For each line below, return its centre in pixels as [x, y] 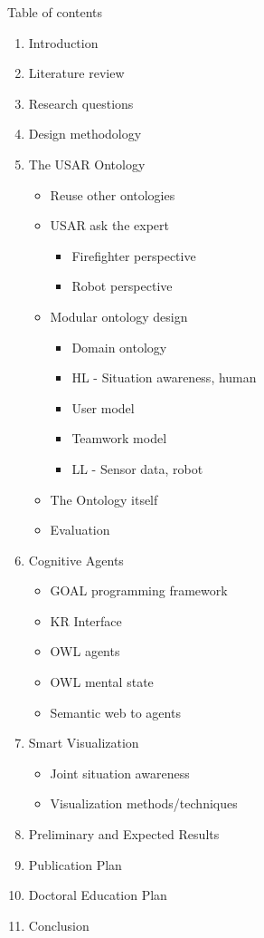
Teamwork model [119, 438]
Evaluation [80, 530]
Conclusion [59, 925]
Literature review [76, 73]
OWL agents [85, 651]
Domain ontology [119, 347]
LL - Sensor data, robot [137, 468]
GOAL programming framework [139, 590]
